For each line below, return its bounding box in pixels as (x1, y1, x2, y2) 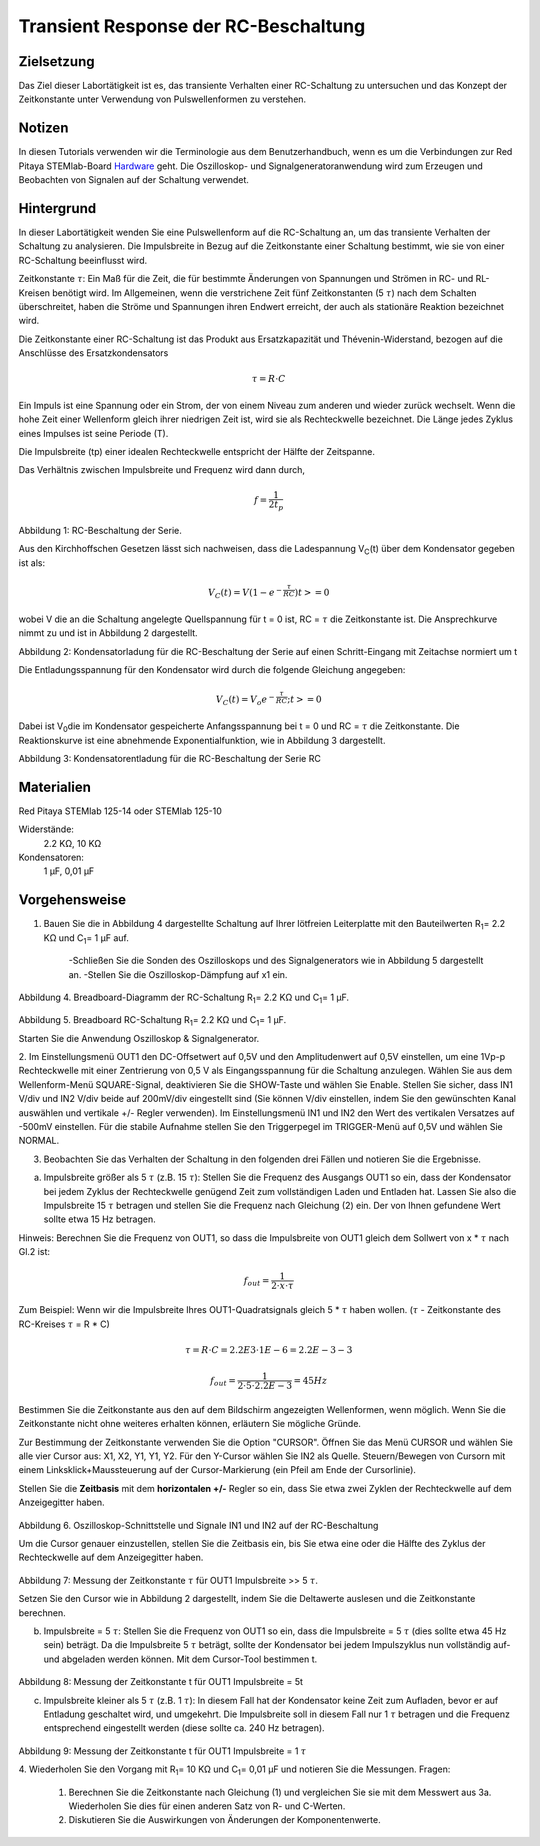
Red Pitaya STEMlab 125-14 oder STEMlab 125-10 (18, 805, 222, 817)
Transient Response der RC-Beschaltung (18, 15, 366, 37)
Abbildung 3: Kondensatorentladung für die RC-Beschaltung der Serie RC (18, 752, 322, 764)
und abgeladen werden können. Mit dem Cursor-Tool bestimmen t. (43, 1653, 318, 1665)
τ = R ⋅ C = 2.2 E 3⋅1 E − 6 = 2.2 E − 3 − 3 (185, 1344, 353, 1355)
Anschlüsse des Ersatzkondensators (18, 347, 169, 359)
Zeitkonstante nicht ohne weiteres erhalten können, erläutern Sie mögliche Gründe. (18, 1418, 362, 1430)
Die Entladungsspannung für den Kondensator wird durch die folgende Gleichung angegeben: (18, 664, 406, 676)
